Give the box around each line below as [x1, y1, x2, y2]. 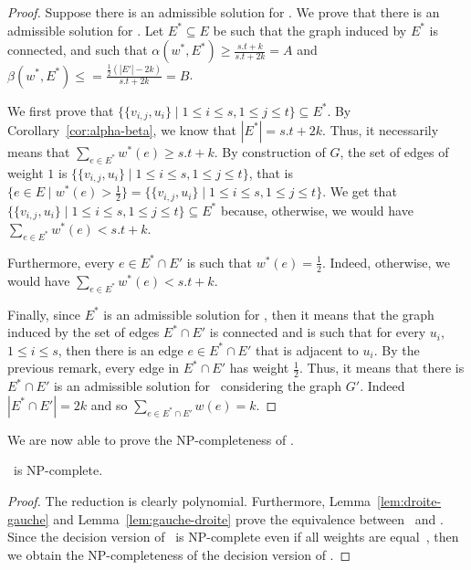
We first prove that [7, 100, 114, 120]
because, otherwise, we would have [220, 200, 413, 219]
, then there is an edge [58, 340, 183, 359]
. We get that [322, 182, 397, 201]
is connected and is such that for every [209, 322, 426, 342]
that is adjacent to [255, 340, 359, 359]
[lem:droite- [377, 491, 442, 510]
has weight [229, 358, 289, 377]
